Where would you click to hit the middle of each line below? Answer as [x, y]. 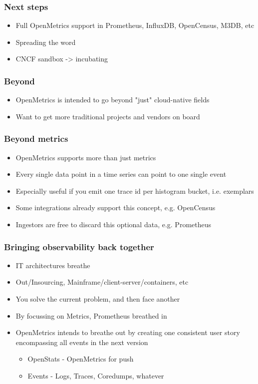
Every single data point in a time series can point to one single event [121, 174]
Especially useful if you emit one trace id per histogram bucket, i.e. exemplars [135, 191]
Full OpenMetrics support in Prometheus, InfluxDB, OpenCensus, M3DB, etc [135, 25]
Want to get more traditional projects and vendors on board [108, 116]
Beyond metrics [36, 139]
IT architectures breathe [53, 265]
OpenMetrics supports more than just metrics [86, 157]
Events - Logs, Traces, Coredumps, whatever [96, 375]
